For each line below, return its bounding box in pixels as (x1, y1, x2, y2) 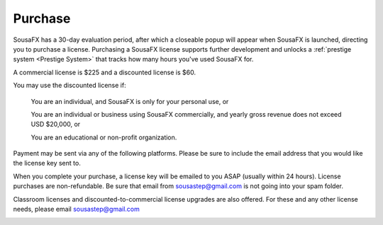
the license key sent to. (13, 159, 81, 168)
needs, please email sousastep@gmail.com (13, 205, 140, 214)
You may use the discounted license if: (13, 81, 127, 90)
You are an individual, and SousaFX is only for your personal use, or (30, 97, 229, 105)
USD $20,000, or (30, 120, 81, 129)
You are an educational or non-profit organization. (30, 133, 177, 142)
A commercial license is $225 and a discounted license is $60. (13, 68, 196, 76)
